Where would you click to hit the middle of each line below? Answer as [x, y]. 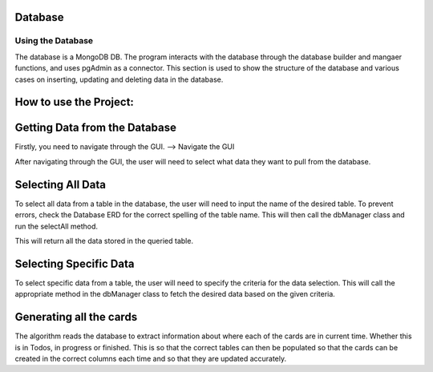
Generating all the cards [76, 317]
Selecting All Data [60, 184]
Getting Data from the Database [95, 128]
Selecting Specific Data [75, 263]
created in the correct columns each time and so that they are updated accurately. [151, 358]
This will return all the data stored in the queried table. [104, 241]
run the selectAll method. [57, 226]
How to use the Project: [74, 102]
